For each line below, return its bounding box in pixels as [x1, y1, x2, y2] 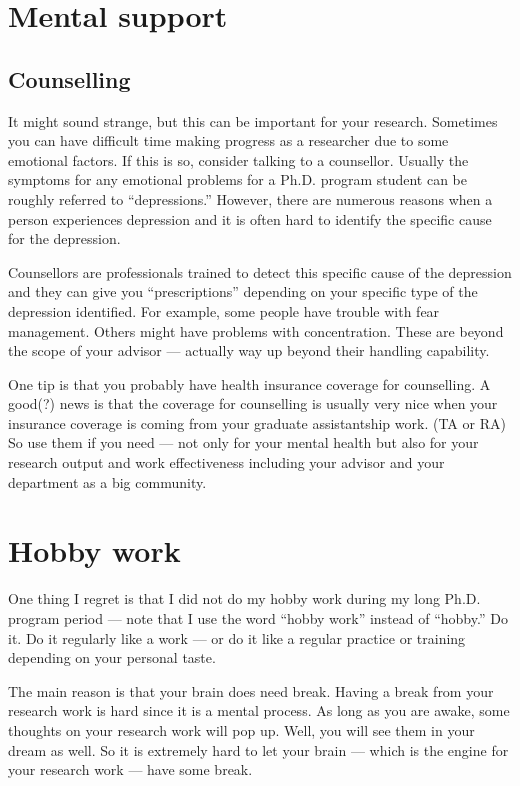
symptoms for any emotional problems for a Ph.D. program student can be [8, 169, 468, 190]
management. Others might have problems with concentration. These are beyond [8, 320, 504, 341]
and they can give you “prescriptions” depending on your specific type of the [8, 281, 478, 302]
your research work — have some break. [8, 759, 253, 780]
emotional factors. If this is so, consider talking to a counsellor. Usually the [8, 149, 469, 170]
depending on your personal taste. [8, 647, 216, 668]
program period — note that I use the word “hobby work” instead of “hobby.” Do [8, 607, 508, 628]
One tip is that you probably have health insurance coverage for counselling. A [8, 373, 491, 394]
